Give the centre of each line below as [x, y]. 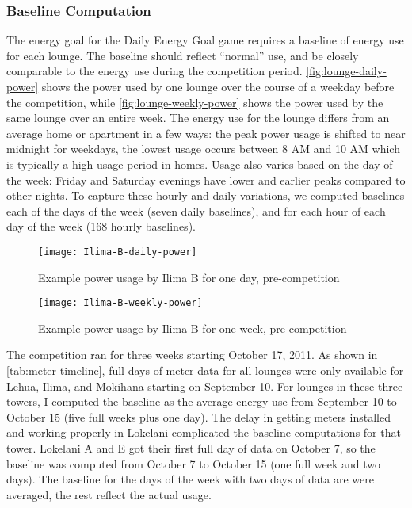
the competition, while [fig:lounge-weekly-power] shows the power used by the [195, 102]
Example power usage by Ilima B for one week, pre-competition [193, 328]
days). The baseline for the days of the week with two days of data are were [190, 479]
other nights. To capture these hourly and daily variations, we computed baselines [206, 195]
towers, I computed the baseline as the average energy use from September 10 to [202, 401]
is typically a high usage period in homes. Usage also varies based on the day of [200, 164]
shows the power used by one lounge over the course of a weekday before [218, 86]
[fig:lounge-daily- [346, 71]
